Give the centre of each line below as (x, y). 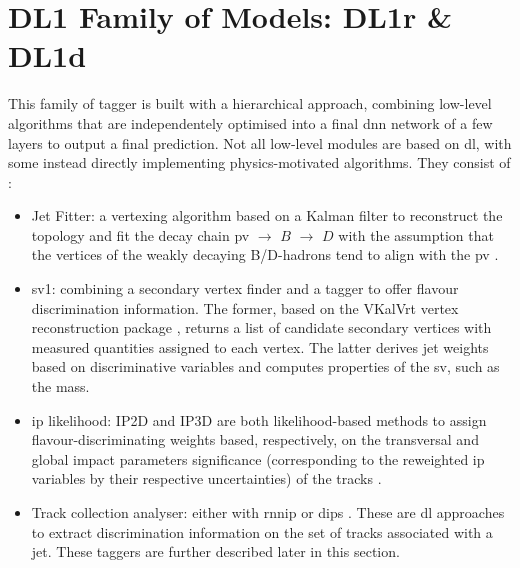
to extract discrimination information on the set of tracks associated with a (262, 531)
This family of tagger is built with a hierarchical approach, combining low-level (250, 103)
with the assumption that (416, 234)
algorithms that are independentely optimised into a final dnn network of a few (250, 122)
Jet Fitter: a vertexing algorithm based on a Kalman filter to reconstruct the (267, 215)
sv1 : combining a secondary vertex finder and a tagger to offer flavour (245, 288)
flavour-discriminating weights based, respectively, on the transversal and (255, 439)
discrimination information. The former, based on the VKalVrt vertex (245, 307)
